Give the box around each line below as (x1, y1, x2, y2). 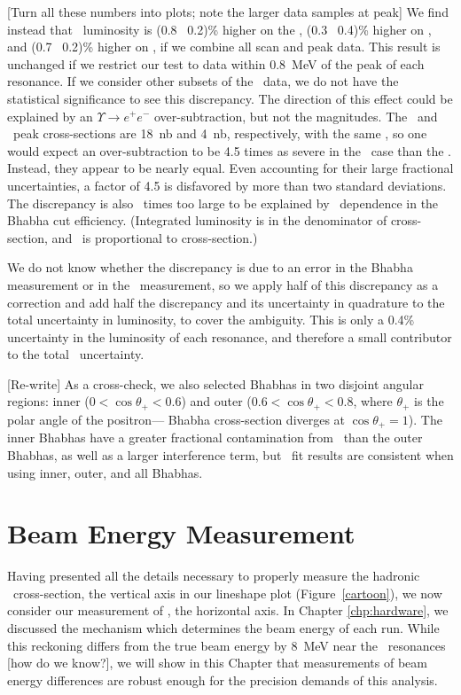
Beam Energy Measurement (7, 515, 356, 551)
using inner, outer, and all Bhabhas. (7, 463, 203, 481)
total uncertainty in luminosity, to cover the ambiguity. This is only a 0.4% (7, 310, 415, 329)
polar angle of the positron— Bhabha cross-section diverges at (7, 410, 346, 428)
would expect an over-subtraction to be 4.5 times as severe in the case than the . (7, 141, 451, 160)
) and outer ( (181, 392, 252, 410)
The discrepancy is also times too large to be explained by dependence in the (7, 193, 439, 212)
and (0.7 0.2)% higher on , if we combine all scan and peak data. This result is (7, 37, 441, 56)
